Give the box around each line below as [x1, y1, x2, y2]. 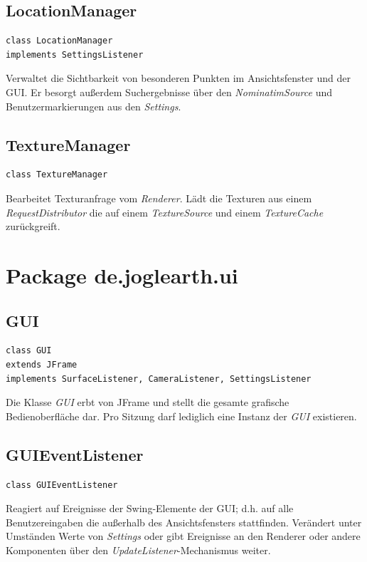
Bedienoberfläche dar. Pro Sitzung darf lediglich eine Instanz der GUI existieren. [6, 408, 357, 423]
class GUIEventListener [6, 479, 118, 490]
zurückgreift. [6, 219, 60, 234]
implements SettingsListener [6, 49, 144, 60]
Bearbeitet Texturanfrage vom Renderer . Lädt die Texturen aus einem [6, 190, 312, 205]
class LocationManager [6, 36, 113, 46]
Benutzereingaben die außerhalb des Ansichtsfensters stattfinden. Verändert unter [6, 514, 362, 529]
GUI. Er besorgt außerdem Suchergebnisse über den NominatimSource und [6, 84, 332, 99]
